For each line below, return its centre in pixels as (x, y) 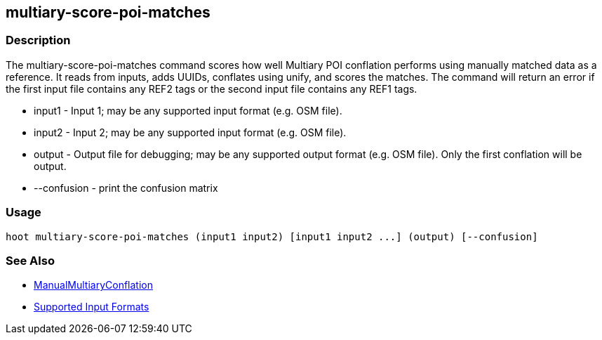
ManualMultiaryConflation (93, 285)
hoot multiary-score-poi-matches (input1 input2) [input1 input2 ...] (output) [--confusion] (272, 236)
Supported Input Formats (92, 307)
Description (38, 40)
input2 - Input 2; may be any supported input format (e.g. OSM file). (190, 132)
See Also (30, 260)
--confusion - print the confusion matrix (126, 188)
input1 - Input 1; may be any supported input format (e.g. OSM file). (188, 110)
